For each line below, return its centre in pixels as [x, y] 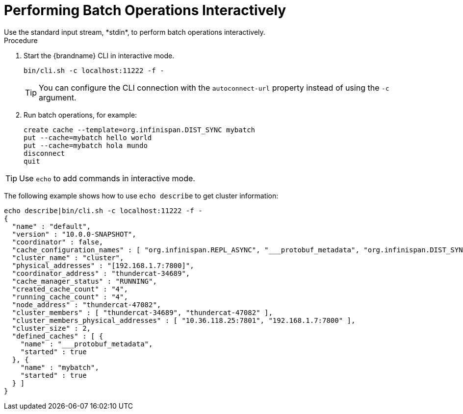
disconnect [44, 153]
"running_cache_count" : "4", [70, 297]
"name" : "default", [51, 226]
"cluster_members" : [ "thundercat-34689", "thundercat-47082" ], [142, 312]
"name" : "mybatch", [60, 367]
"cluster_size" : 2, [51, 328]
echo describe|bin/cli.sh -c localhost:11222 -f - [103, 210]
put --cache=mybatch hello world [88, 137]
